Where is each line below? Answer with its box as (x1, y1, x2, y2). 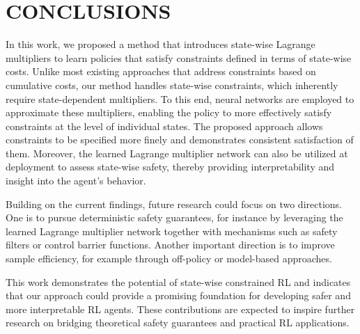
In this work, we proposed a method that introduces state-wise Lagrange (6, 37, 315, 51)
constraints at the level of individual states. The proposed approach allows (6, 118, 323, 133)
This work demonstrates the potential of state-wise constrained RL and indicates (6, 274, 351, 289)
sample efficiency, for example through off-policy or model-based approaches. (6, 251, 332, 266)
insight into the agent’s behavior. (6, 173, 146, 188)
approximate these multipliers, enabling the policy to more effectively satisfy (6, 105, 332, 120)
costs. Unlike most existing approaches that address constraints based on (6, 64, 316, 79)
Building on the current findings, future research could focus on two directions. (6, 196, 342, 211)
